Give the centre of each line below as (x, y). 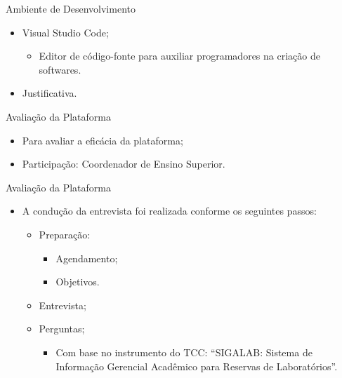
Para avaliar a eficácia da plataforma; (103, 140)
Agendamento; (87, 258)
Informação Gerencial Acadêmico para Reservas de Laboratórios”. (197, 366)
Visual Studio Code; (65, 32)
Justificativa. (50, 93)
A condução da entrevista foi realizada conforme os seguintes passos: (169, 211)
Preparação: (65, 234)
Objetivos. (78, 282)
